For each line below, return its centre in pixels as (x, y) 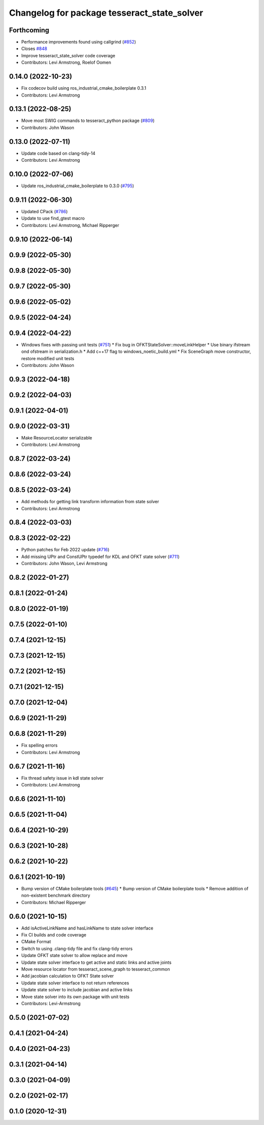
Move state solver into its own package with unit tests (75, 997)
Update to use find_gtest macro (53, 219)
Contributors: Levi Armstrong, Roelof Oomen (66, 62)
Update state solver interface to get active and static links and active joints (96, 962)
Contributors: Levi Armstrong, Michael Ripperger (70, 225)
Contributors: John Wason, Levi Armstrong (64, 563)
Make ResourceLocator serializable (57, 438)
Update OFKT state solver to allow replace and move (74, 955)
